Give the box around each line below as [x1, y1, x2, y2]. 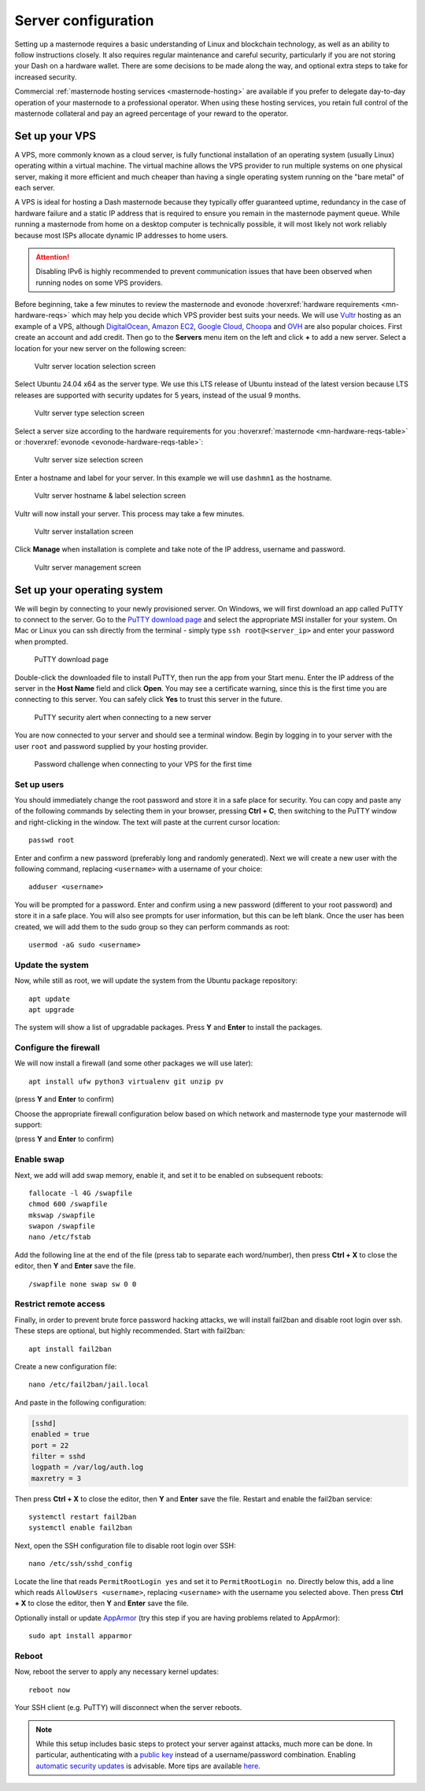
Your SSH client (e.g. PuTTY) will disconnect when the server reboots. [14, 1703, 242, 1712]
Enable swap [14, 1154, 65, 1165]
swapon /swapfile [28, 1222, 95, 1231]
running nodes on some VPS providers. [35, 278, 163, 287]
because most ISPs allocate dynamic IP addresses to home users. [14, 231, 228, 240]
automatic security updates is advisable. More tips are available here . [35, 1761, 261, 1771]
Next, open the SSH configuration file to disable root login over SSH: [14, 1541, 236, 1550]
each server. [14, 183, 55, 192]
